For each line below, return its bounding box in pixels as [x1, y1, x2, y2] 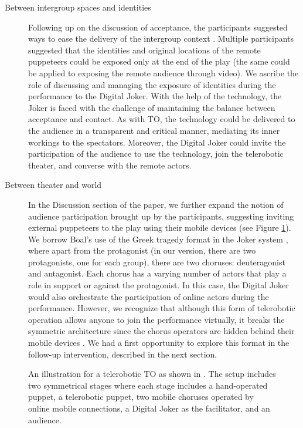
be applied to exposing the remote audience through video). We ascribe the [28, 66, 299, 79]
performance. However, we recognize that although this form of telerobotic [28, 302, 295, 314]
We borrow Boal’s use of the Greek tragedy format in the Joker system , [28, 232, 288, 245]
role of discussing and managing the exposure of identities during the [28, 78, 276, 90]
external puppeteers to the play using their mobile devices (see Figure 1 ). [28, 221, 291, 234]
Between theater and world [5, 178, 102, 191]
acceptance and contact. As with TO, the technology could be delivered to [28, 113, 295, 125]
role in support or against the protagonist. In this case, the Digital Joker [28, 279, 289, 291]
